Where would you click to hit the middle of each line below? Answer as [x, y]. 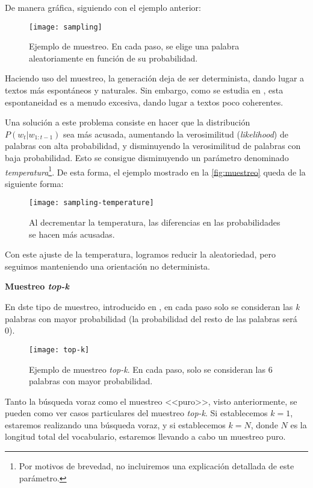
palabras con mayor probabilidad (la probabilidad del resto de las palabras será [151, 318]
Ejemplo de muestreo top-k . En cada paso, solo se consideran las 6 [151, 369]
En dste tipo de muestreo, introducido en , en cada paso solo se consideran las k [152, 307]
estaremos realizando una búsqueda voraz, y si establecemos [115, 424]
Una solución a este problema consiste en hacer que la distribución [128, 122]
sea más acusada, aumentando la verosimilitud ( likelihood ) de [176, 134]
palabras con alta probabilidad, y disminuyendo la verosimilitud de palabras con [153, 146]
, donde [264, 424]
